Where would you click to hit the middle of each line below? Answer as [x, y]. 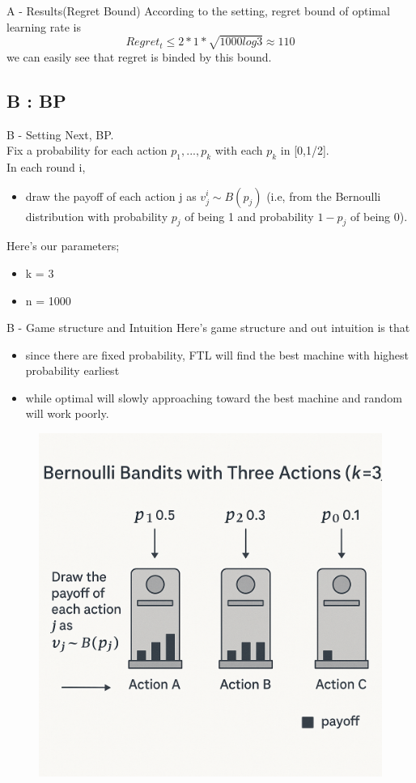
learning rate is [44, 26]
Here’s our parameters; [63, 246]
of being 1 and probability [249, 216]
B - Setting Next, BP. [60, 134]
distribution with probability [97, 216]
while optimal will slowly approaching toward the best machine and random [214, 397]
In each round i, [46, 166]
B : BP [36, 100]
